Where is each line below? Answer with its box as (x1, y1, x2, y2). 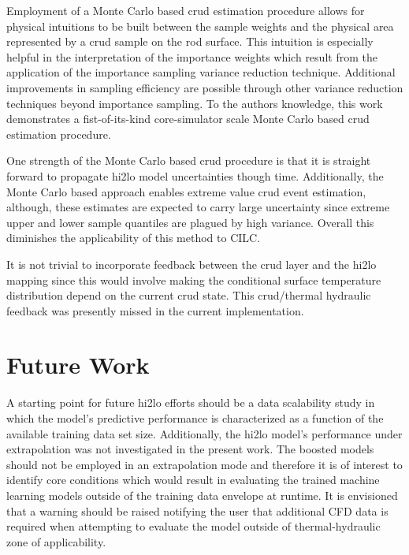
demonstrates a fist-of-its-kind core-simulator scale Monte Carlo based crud (6, 110, 370, 127)
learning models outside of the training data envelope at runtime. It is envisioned (6, 486, 398, 503)
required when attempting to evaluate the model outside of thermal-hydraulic (6, 518, 381, 535)
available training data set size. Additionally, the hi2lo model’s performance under (6, 425, 403, 441)
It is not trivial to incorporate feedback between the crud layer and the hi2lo (6, 255, 377, 272)
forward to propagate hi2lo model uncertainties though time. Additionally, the (6, 167, 384, 184)
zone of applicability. (6, 533, 106, 549)
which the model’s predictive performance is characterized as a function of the (6, 410, 384, 426)
